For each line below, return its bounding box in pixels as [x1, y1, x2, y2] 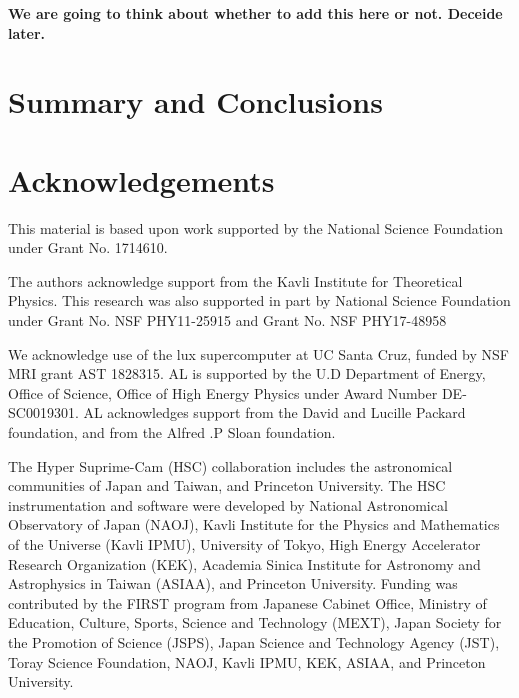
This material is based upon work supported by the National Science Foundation [8, 217, 503, 238]
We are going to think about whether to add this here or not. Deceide [8, 3, 503, 23]
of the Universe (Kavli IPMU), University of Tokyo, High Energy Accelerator [8, 534, 481, 554]
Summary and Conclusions [8, 81, 383, 122]
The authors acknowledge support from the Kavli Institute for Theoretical [8, 270, 463, 291]
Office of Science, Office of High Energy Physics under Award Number [8, 382, 438, 403]
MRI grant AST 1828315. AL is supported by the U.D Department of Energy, [8, 363, 486, 384]
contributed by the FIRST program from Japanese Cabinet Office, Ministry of [8, 592, 487, 613]
